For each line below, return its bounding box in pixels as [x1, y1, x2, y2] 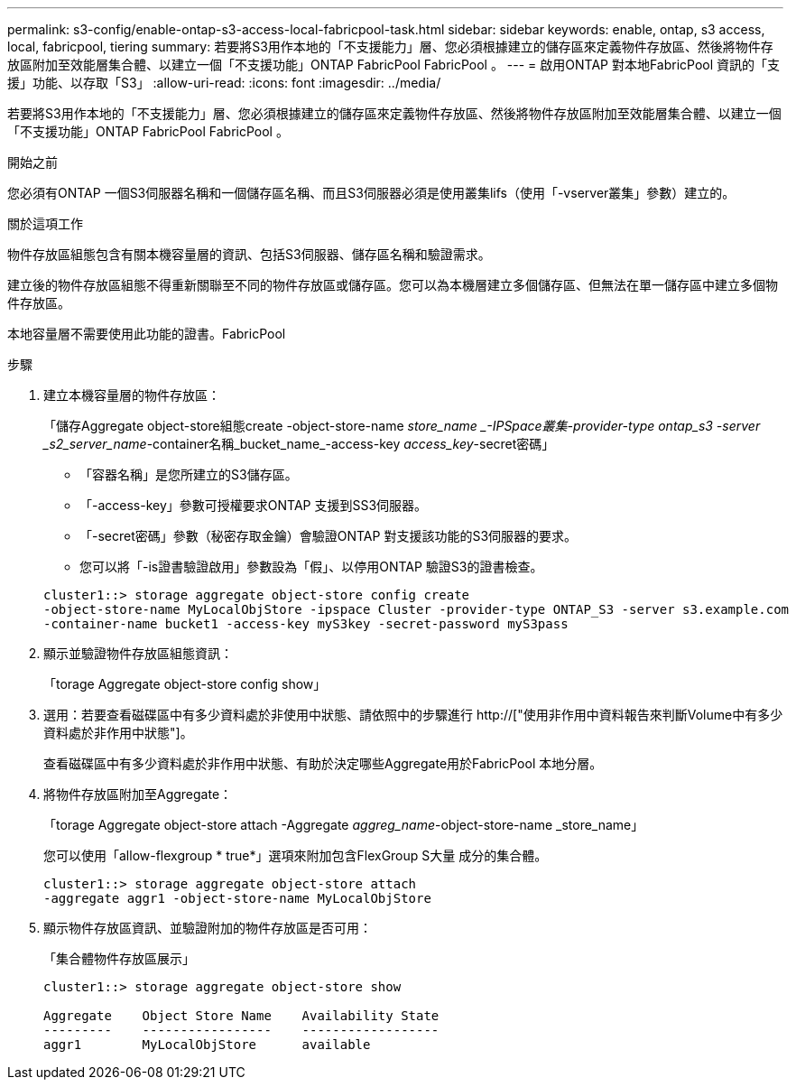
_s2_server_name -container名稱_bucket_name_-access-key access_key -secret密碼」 [43, 436, 555, 451]
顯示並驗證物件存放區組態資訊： [43, 646, 233, 661]
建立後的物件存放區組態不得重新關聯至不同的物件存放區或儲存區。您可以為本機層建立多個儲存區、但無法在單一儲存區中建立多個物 [7, 277, 778, 293]
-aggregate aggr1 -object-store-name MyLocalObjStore [43, 891, 431, 906]
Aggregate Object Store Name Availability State [43, 1008, 440, 1023]
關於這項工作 [7, 216, 83, 231]
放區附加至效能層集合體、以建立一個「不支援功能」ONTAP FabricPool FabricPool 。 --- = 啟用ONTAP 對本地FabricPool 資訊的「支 [7, 57, 781, 72]
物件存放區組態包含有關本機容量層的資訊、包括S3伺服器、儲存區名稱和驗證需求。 [7, 246, 491, 262]
